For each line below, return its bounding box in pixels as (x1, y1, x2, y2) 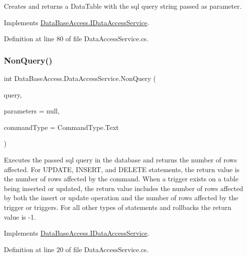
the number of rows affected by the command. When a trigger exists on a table (4, 174, 239, 184)
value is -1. (4, 211, 36, 222)
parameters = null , (4, 106, 60, 116)
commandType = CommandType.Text (4, 122, 119, 132)
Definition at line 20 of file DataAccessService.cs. (4, 244, 149, 254)
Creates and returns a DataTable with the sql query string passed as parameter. (4, 1, 242, 11)
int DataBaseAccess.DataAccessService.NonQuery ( (4, 73, 156, 83)
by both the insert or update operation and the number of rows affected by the (4, 192, 238, 203)
